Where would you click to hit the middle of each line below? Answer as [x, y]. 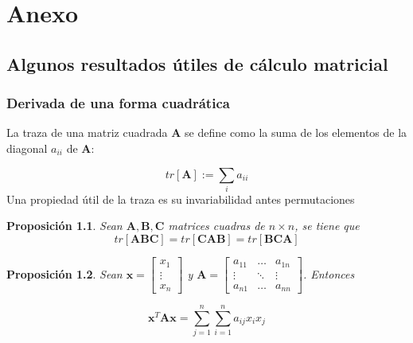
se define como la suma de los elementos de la [296, 133]
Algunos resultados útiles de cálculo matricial [197, 63]
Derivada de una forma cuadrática [118, 103]
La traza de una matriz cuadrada [87, 133]
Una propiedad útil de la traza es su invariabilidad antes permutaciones [181, 199]
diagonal [27, 148]
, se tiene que [327, 226]
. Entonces [329, 273]
